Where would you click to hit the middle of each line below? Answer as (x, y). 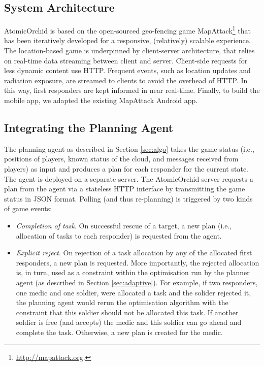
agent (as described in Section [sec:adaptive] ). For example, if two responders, (137, 282)
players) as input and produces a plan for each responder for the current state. (126, 169)
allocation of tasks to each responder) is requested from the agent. (119, 235)
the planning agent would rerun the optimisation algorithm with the (122, 302)
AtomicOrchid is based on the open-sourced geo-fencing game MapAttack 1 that (128, 30)
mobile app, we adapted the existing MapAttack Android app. (101, 100)
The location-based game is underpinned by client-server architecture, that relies (129, 51)
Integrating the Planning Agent (89, 127)
